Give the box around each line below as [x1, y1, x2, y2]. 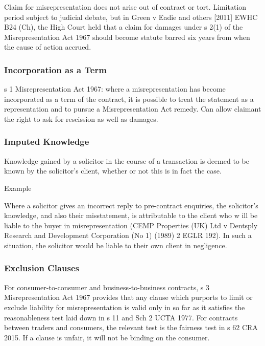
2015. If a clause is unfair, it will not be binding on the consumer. [4, 332, 210, 342]
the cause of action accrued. [4, 41, 91, 52]
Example [4, 182, 32, 193]
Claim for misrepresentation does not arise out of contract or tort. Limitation [4, 2, 247, 12]
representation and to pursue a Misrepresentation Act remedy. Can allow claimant [4, 103, 261, 114]
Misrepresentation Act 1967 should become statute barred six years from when [4, 31, 250, 42]
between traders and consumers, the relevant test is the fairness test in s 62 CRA [4, 322, 258, 333]
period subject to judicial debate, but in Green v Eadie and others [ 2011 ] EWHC [4, 11, 258, 22]
